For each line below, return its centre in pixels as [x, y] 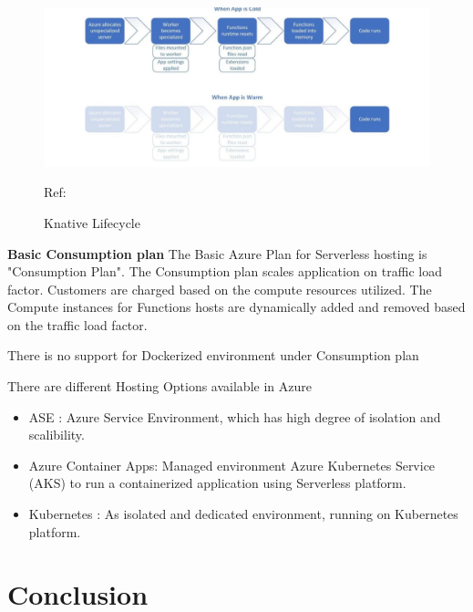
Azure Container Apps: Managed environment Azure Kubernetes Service [232, 465]
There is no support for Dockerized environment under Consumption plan [213, 355]
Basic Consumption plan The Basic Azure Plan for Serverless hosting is [217, 253]
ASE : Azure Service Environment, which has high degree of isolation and [235, 416]
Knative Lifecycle [92, 222]
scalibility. [57, 435]
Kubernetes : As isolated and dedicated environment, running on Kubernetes [243, 514]
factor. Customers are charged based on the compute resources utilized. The [220, 289]
